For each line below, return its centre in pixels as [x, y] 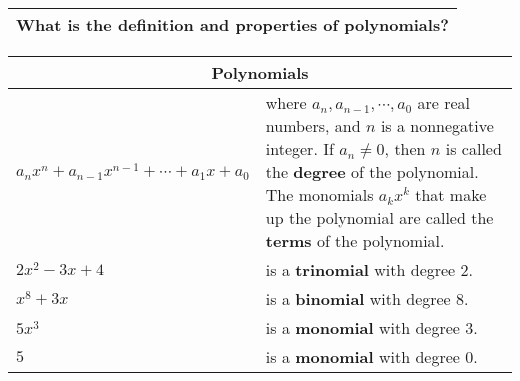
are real [443, 102]
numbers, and [313, 125]
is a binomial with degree [358, 298]
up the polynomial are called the [379, 217]
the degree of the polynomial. [372, 171]
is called [473, 148]
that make [451, 194]
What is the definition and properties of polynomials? [232, 24]
